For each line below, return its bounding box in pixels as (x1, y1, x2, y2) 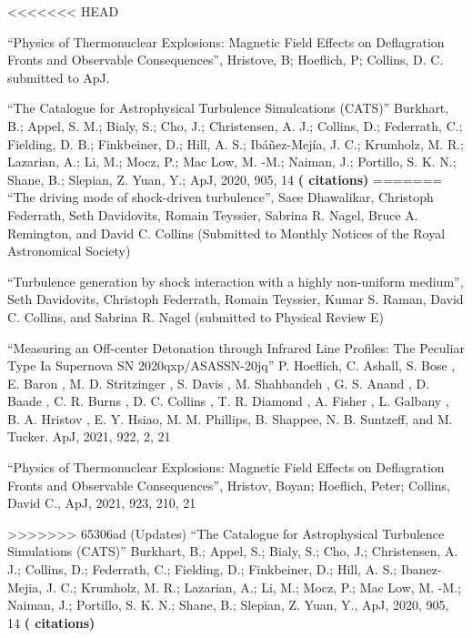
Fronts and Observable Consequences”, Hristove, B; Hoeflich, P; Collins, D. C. (7, 50, 444, 69)
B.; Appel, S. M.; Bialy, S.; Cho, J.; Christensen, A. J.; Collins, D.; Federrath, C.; (7, 116, 463, 135)
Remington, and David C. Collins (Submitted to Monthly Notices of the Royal (7, 223, 446, 242)
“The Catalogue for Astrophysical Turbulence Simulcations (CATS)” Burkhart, (7, 98, 449, 117)
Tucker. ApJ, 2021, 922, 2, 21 (7, 427, 171, 446)
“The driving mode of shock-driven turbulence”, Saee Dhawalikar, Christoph (7, 187, 434, 207)
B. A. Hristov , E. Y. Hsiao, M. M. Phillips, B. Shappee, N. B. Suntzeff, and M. (7, 409, 453, 428)
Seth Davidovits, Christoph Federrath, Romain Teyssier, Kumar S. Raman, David (7, 289, 464, 309)
